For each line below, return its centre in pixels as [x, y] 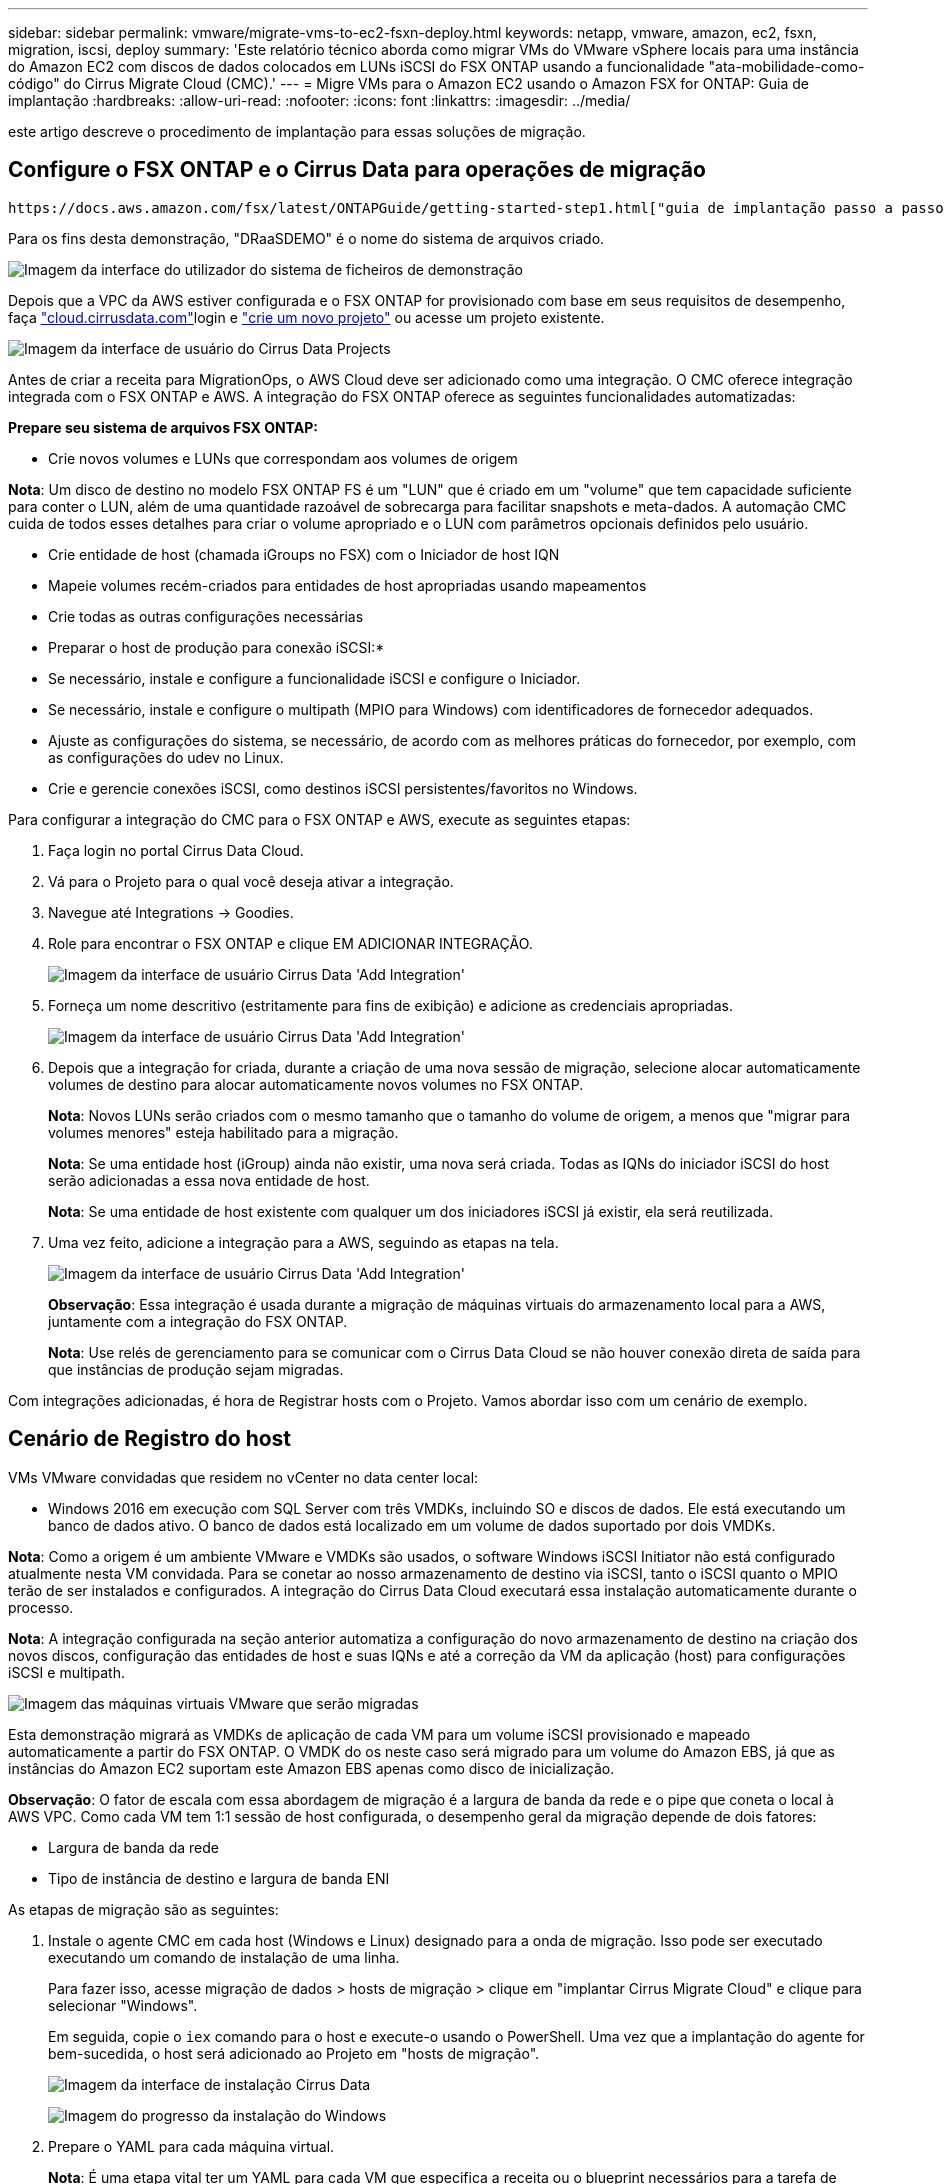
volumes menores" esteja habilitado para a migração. [223, 1132]
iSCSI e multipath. [66, 1672]
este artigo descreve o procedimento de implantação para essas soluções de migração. [297, 131]
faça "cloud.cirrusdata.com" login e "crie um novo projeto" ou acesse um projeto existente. [306, 317]
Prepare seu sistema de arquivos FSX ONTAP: [163, 427]
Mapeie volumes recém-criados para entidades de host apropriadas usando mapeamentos [347, 585]
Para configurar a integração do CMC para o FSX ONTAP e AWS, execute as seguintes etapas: [319, 819]
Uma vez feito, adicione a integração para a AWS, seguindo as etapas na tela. [303, 1242]
